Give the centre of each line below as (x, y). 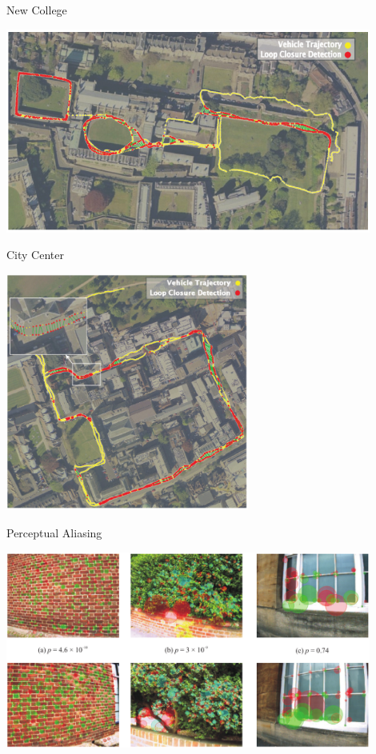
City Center (35, 255)
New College (37, 10)
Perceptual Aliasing (54, 533)
